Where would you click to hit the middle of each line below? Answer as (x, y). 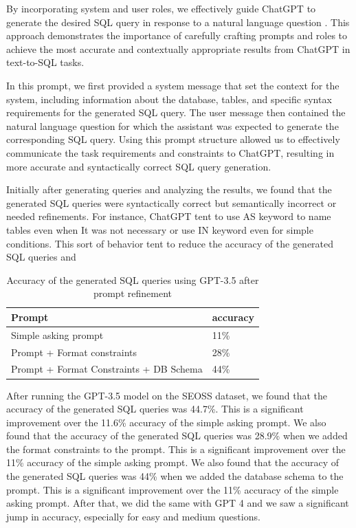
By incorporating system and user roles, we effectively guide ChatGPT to (161, 8)
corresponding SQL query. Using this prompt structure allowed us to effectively (173, 139)
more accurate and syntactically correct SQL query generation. (139, 166)
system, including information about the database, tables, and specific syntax (169, 99)
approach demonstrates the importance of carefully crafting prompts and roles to (177, 35)
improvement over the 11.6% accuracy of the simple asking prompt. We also (166, 422)
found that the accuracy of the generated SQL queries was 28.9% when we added (177, 436)
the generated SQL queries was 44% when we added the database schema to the (175, 476)
